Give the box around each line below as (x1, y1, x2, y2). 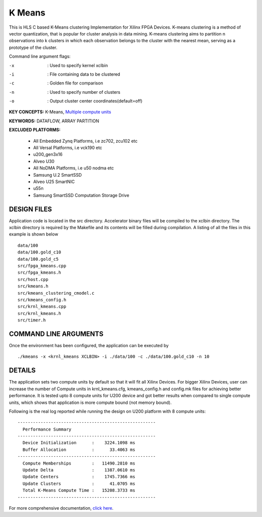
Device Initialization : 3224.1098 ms (22, 440, 135, 446)
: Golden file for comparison (47, 80, 103, 86)
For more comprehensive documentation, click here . (9, 505, 114, 511)
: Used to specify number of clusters (47, 89, 121, 95)
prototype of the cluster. (9, 44, 58, 50)
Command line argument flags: (9, 53, 71, 59)
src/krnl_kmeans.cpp (17, 304, 66, 309)
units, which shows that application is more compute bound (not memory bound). (9, 400, 172, 405)
